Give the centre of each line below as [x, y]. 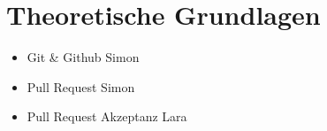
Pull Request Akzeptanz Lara [107, 116]
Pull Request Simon [81, 86]
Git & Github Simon [83, 57]
